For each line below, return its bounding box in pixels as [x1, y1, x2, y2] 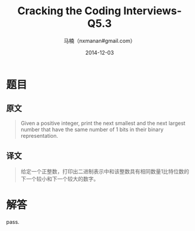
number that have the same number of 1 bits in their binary [20, 126, 164, 133]
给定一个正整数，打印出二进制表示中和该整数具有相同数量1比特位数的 [20, 167, 190, 175]
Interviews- [123, 4, 182, 18]
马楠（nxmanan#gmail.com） [63, 37, 136, 44]
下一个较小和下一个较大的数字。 [20, 175, 99, 182]
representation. [20, 132, 58, 139]
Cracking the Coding [17, 4, 122, 18]
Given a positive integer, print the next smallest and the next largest [20, 119, 186, 126]
